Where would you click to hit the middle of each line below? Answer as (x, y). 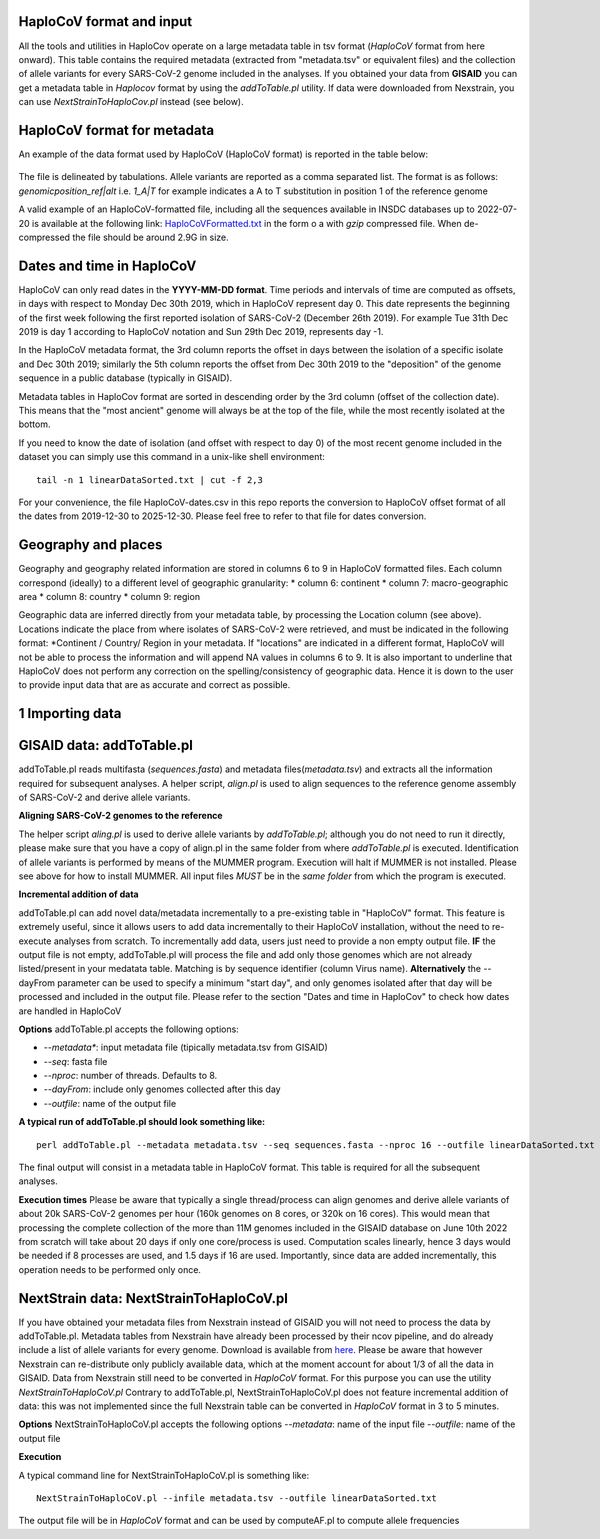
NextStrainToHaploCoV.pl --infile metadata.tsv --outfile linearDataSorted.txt (236, 1498)
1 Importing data (70, 713)
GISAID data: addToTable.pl (106, 745)
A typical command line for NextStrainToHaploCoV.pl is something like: (164, 1475)
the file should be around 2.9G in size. (150, 237)
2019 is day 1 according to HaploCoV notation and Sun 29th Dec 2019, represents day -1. (201, 332)
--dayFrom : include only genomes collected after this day (162, 1089)
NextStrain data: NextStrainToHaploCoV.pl (153, 1298)
